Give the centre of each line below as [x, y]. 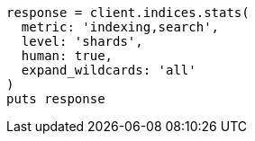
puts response [56, 99]
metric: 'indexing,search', [120, 27]
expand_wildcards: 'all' [109, 70]
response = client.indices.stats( [128, 13]
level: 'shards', [82, 41]
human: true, [67, 56]
